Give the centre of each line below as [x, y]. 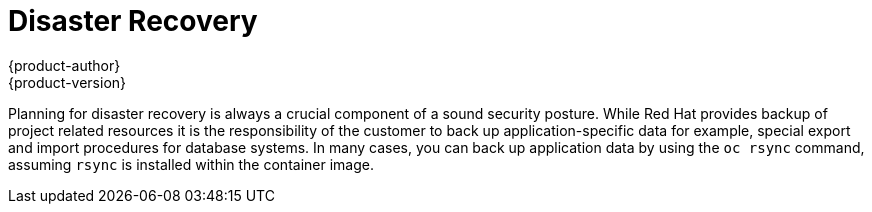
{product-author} [64, 65]
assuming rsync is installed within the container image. [191, 164]
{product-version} [67, 82]
